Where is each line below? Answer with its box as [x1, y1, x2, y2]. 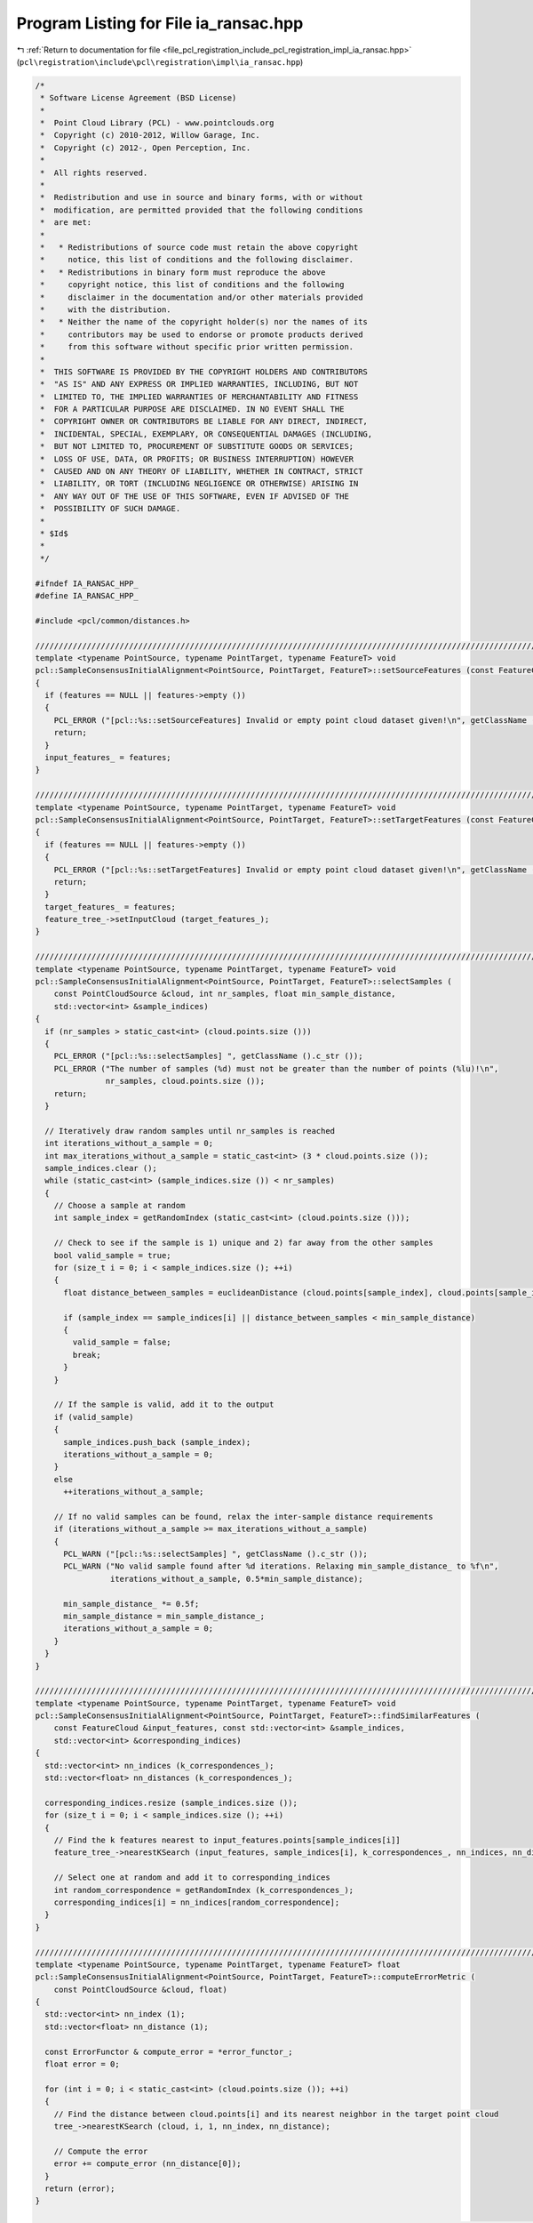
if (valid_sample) [53, 1412, 134, 1422]
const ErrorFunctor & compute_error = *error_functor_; [44, 2046, 293, 2057]
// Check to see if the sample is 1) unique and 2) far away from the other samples [53, 1238, 434, 1248]
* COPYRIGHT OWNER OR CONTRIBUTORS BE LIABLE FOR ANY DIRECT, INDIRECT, [40, 416, 369, 427]
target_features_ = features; [44, 902, 177, 911]
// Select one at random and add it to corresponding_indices [53, 1873, 330, 1882]
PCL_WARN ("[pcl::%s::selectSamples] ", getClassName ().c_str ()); [63, 1549, 369, 1560]
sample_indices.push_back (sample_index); [63, 1437, 251, 1447]
